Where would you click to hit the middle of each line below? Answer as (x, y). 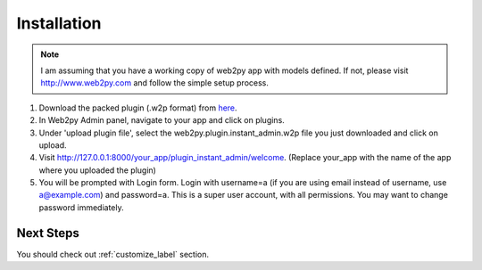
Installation (59, 23)
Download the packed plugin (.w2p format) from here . (138, 108)
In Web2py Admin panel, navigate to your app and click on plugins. (162, 120)
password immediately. (81, 207)
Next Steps (48, 233)
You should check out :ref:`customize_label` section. (113, 254)
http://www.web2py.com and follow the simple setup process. (155, 83)
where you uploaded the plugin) (97, 170)
